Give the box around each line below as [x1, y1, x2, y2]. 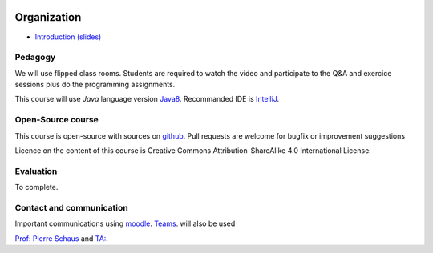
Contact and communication [14, 202, 128, 213]
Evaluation [14, 165, 58, 176]
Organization [14, 10, 82, 24]
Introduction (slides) [34, 32, 102, 42]
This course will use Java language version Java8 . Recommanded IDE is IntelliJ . [14, 94, 280, 104]
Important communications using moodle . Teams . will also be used [14, 219, 236, 228]
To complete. [14, 183, 59, 192]
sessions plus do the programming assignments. [14, 80, 176, 90]
